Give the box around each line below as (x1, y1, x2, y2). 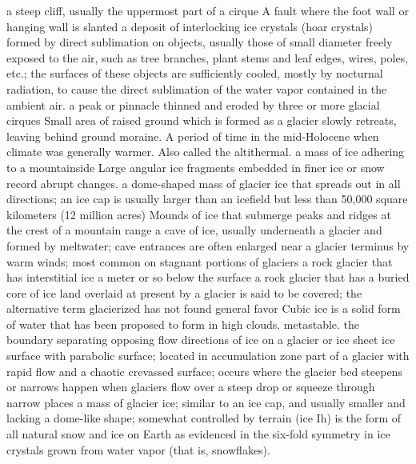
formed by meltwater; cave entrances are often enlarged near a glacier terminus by (6, 237, 410, 254)
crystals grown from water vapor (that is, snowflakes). (6, 441, 270, 458)
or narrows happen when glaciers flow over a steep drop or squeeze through (6, 378, 375, 395)
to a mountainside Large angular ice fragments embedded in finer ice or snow (6, 158, 385, 175)
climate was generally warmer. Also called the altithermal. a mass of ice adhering (6, 143, 405, 160)
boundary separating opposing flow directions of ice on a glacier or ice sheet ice (6, 331, 395, 348)
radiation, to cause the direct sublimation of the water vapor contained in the (6, 80, 387, 97)
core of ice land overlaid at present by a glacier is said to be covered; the (6, 284, 362, 301)
